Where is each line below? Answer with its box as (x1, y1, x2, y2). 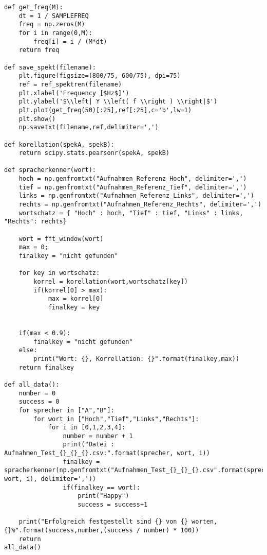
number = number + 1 (63, 432, 133, 440)
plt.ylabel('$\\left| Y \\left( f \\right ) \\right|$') (18, 98, 218, 106)
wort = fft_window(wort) (18, 235, 104, 242)
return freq (18, 46, 60, 54)
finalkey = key (48, 303, 100, 311)
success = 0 (18, 398, 60, 406)
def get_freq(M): (4, 4, 63, 11)
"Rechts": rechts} (4, 218, 67, 226)
